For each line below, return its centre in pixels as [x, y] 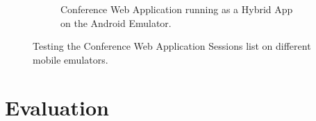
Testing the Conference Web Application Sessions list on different [172, 46]
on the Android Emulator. [116, 22]
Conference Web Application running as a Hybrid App [177, 9]
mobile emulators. [70, 59]
